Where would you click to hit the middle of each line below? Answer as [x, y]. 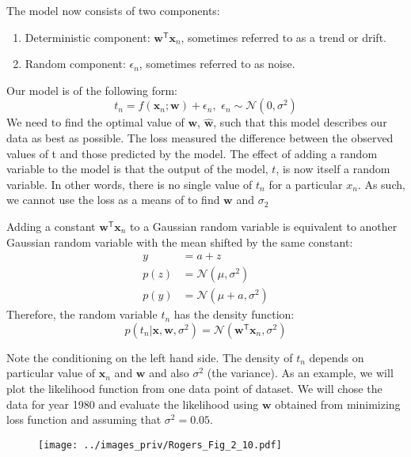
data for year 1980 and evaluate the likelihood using [133, 404]
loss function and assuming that [84, 419]
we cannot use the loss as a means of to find [113, 200]
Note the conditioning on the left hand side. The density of [150, 357]
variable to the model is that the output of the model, [137, 169]
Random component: [75, 64]
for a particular [306, 184]
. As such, [381, 184]
